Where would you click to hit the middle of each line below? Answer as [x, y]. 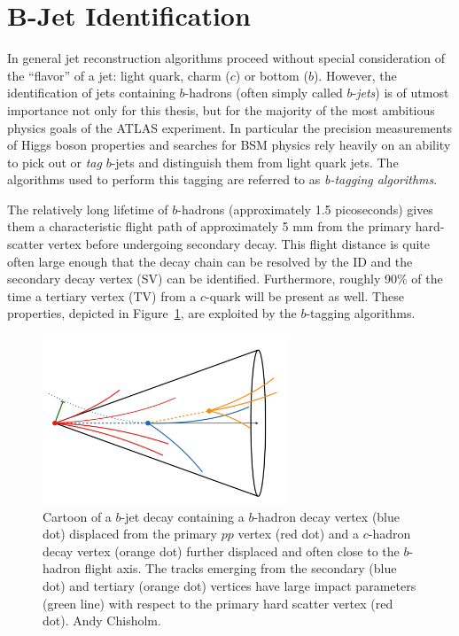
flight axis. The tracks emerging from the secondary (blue [241, 568]
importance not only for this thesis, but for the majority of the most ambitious [221, 109]
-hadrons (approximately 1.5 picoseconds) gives [305, 209]
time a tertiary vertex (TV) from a [102, 295]
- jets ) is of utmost [401, 93]
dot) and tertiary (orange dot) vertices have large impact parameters [229, 586]
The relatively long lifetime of [88, 209]
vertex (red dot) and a [298, 534]
